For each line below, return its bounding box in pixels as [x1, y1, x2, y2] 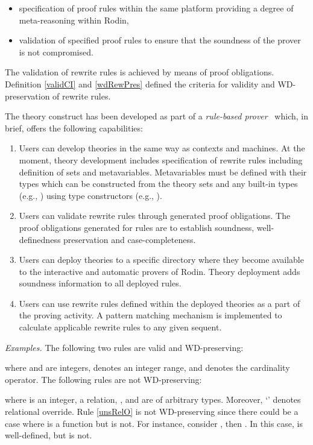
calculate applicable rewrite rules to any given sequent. [19, 321, 222, 333]
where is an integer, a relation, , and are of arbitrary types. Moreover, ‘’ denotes [5, 393, 301, 406]
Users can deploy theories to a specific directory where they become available [19, 253, 304, 266]
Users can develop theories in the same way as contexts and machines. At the [19, 142, 305, 154]
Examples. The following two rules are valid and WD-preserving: [5, 341, 244, 353]
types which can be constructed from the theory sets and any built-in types [19, 177, 298, 190]
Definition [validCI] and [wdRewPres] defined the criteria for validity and [5, 77, 275, 90]
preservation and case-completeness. [63, 233, 196, 245]
